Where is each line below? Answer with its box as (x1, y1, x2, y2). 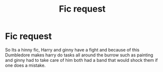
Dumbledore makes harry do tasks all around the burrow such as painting (5, 52, 153, 58)
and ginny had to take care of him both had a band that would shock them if (5, 57, 158, 63)
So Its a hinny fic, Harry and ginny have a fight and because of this (5, 47, 140, 53)
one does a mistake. (5, 62, 46, 68)
